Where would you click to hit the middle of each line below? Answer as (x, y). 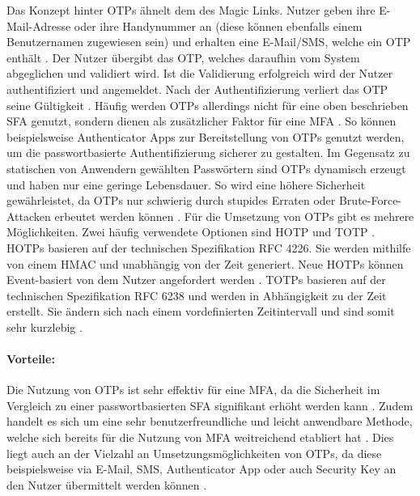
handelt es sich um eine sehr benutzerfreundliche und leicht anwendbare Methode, (210, 421)
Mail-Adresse (39, 25)
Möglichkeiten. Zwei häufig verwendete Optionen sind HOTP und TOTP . (191, 232)
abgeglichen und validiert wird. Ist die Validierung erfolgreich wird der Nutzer (200, 73)
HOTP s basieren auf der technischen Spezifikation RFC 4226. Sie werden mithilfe (209, 247)
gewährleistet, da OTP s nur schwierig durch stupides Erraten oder (171, 200)
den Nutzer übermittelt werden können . (107, 484)
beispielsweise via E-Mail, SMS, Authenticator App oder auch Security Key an (202, 469)
